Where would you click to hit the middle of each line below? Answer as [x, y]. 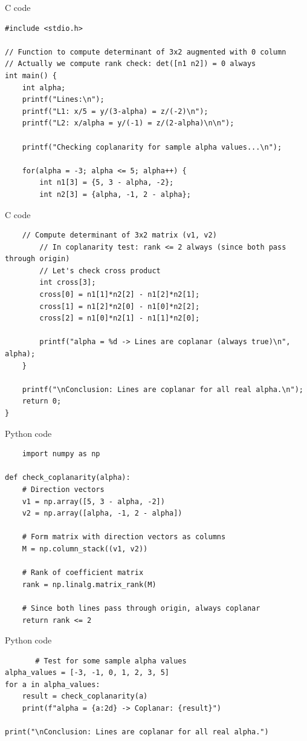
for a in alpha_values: [53, 684]
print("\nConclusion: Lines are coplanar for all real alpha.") [137, 732]
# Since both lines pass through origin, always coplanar [141, 608]
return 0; [42, 401]
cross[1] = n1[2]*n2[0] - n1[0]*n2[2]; [120, 306]
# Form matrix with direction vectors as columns [124, 537]
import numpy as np [61, 454]
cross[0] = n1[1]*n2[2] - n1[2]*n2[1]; [120, 295]
